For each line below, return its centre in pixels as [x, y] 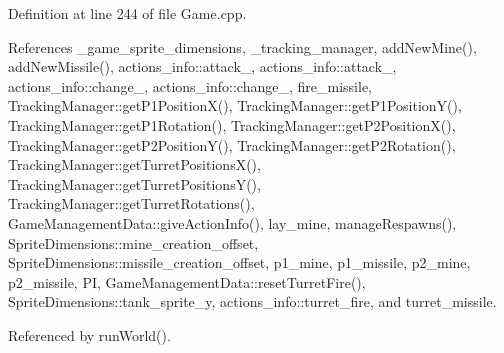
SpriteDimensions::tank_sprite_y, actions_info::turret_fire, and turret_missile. [252, 301]
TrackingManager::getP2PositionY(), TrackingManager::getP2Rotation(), [232, 144]
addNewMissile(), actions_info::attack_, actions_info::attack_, [202, 66]
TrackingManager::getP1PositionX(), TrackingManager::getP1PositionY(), [235, 105]
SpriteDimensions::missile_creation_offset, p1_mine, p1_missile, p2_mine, [239, 262]
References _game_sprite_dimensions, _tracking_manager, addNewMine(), [242, 46]
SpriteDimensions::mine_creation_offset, [133, 242]
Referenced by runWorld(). [89, 334]
